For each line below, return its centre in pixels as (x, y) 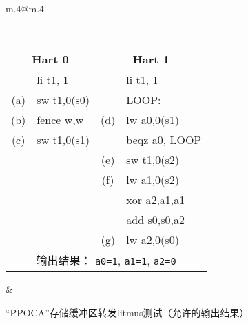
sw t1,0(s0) (63, 100)
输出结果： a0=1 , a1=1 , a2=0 (106, 261)
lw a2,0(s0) (153, 240)
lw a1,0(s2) (153, 180)
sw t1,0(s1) (63, 140)
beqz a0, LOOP (164, 140)
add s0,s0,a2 (155, 220)
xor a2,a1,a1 (156, 200)
